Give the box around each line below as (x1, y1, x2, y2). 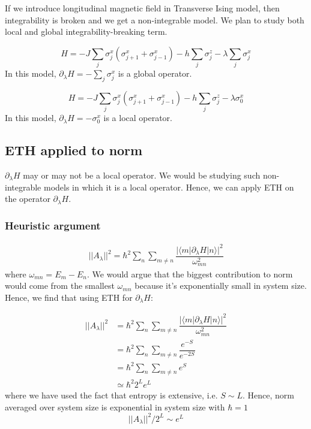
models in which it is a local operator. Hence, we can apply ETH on (43, 180, 294, 193)
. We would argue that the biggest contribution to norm (87, 267, 293, 280)
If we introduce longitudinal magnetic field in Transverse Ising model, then (5, 2, 280, 14)
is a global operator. (118, 67, 192, 80)
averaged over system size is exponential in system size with (5, 400, 225, 413)
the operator (5, 192, 50, 205)
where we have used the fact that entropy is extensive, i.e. (5, 388, 218, 401)
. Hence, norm (242, 388, 294, 401)
